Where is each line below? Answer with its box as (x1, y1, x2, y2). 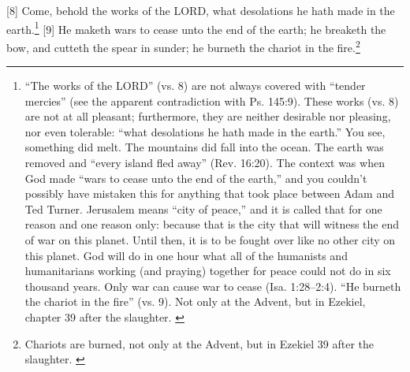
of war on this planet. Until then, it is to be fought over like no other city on (24, 232, 396, 248)
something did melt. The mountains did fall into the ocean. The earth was (24, 139, 384, 155)
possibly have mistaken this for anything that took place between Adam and (24, 185, 394, 202)
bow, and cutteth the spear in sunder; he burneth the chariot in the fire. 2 (6, 36, 360, 55)
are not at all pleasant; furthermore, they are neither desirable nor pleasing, (24, 108, 391, 125)
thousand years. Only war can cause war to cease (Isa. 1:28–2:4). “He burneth (24, 277, 401, 294)
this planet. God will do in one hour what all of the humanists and (24, 247, 348, 263)
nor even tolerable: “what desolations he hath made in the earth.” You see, (24, 123, 386, 139)
